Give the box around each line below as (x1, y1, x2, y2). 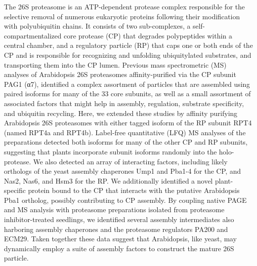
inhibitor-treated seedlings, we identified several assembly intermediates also (4, 214, 234, 225)
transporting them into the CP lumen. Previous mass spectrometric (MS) (4, 59, 227, 70)
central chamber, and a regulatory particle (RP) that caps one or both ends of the (4, 40, 253, 50)
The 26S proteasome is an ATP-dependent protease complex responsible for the (4, 1, 245, 11)
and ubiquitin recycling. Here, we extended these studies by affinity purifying (4, 108, 238, 118)
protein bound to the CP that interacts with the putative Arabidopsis (28, 185, 240, 195)
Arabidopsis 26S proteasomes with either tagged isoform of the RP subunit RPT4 (4, 117, 252, 128)
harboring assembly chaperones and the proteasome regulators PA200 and (4, 224, 228, 234)
